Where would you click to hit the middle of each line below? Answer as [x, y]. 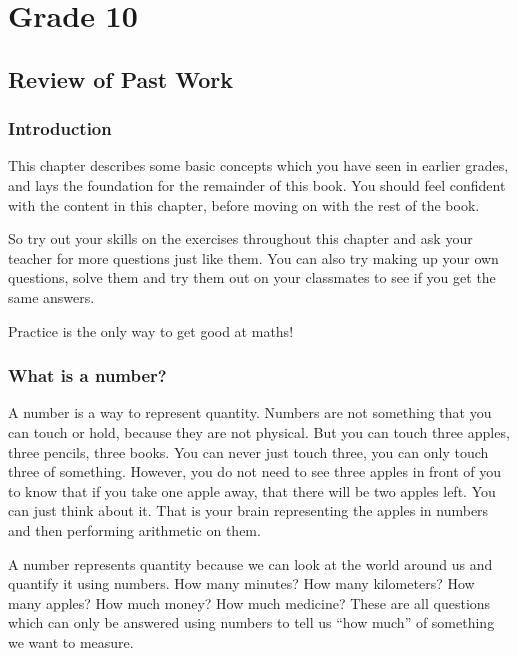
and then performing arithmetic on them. [134, 529]
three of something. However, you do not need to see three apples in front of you [255, 471]
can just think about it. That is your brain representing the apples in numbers [248, 510]
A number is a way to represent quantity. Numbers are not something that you [250, 412]
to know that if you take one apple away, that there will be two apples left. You [252, 490]
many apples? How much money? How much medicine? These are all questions [249, 602]
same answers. [51, 296]
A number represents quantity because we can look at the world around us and [250, 563]
